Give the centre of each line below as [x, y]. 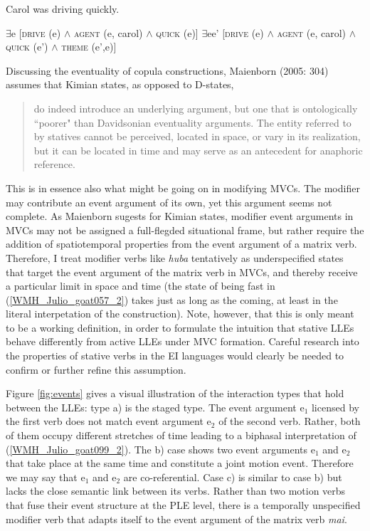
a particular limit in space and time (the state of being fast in [141, 286]
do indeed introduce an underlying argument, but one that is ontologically [196, 108]
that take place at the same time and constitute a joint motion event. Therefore [180, 463]
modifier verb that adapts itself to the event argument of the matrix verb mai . [176, 519]
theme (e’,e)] [89, 47]
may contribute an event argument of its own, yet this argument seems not [169, 202]
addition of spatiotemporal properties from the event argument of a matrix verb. [181, 244]
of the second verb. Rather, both [290, 421]
